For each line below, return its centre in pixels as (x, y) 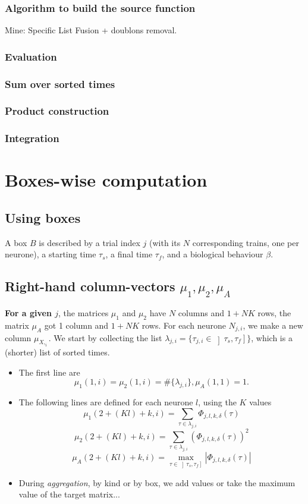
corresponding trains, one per (246, 242)
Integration (32, 138)
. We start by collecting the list (105, 337)
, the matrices (84, 312)
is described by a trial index (89, 242)
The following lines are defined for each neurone (106, 402)
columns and (201, 312)
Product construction (57, 111)
